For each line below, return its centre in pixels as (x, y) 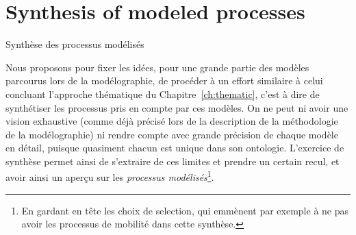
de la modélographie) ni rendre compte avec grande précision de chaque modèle (172, 134)
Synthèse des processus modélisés (75, 44)
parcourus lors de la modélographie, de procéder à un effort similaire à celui (164, 81)
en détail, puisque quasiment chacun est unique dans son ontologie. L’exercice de (175, 148)
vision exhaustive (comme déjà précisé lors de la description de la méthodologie (172, 121)
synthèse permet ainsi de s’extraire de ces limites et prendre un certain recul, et (173, 161)
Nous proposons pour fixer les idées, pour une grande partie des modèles (157, 67)
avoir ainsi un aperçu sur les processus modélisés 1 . (110, 176)
